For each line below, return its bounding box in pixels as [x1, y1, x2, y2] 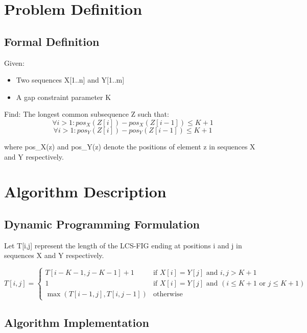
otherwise [153, 291, 183, 298]
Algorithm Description [4, 181, 167, 202]
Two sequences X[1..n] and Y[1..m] [16, 74, 125, 85]
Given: [4, 57, 25, 68]
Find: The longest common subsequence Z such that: [4, 109, 169, 119]
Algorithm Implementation [4, 314, 149, 330]
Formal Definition [4, 33, 100, 49]
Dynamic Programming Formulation [4, 216, 200, 232]
